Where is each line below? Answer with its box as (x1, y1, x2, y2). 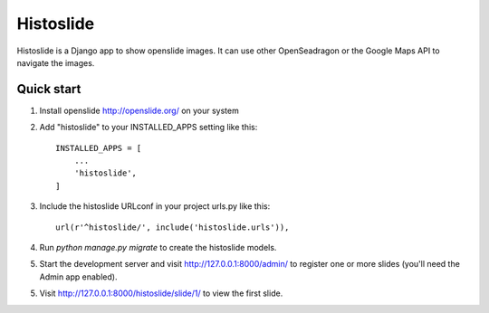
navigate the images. (16, 57, 95, 68)
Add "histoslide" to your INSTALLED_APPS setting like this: (39, 122, 258, 133)
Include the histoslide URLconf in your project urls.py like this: (39, 201, 271, 212)
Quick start (16, 81, 81, 97)
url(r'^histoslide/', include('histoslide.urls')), (55, 222, 290, 232)
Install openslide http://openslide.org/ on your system (39, 105, 239, 116)
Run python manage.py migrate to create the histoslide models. (39, 242, 277, 252)
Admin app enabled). (39, 271, 118, 282)
